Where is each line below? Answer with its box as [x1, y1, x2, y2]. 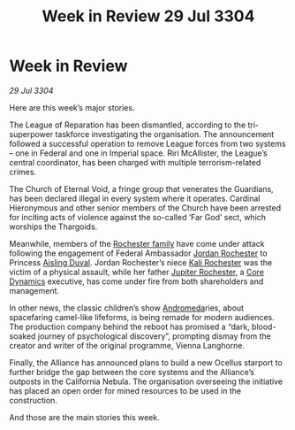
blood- [251, 321, 276, 332]
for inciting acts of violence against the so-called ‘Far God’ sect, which [9, 211, 267, 222]
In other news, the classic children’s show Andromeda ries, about [9, 303, 245, 313]
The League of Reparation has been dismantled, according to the [9, 119, 246, 130]
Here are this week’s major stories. [9, 102, 135, 112]
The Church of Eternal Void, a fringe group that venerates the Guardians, [9, 183, 274, 194]
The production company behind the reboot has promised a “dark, [9, 321, 250, 332]
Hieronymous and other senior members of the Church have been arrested [9, 202, 282, 213]
